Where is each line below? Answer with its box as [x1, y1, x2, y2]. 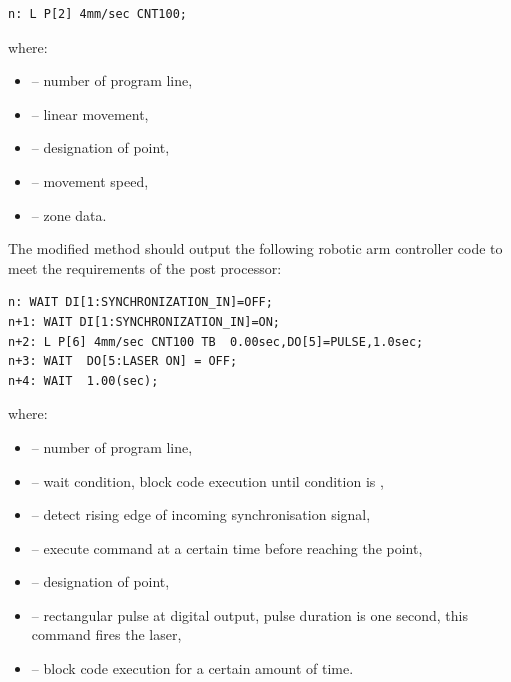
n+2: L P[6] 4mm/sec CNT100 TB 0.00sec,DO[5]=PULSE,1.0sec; [8, 334, 424, 349]
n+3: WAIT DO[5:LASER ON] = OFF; [8, 354, 238, 369]
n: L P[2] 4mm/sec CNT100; [8, 7, 187, 21]
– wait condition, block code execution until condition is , [31, 470, 384, 491]
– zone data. [31, 204, 107, 225]
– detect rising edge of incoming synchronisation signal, [31, 504, 371, 525]
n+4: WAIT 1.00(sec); [8, 373, 159, 388]
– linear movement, [31, 103, 149, 124]
